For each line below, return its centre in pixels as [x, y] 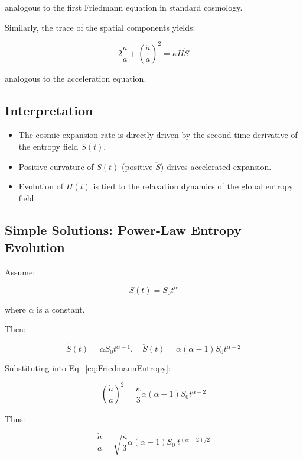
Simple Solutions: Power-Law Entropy [123, 229]
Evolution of [41, 186]
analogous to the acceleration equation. [76, 78]
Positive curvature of [56, 166]
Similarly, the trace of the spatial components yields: [100, 27]
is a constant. [61, 309]
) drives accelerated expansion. [216, 166]
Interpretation [49, 110]
